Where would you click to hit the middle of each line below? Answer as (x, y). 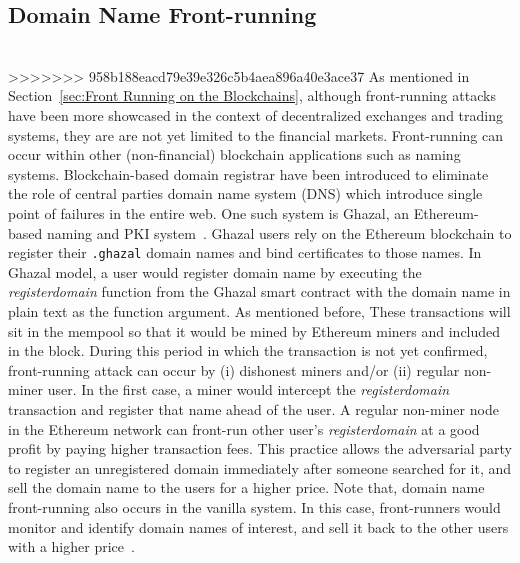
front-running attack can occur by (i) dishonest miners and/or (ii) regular (234, 369)
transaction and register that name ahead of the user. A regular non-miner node (253, 408)
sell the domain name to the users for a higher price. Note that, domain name (246, 487)
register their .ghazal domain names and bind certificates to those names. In (245, 252)
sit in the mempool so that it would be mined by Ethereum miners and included (254, 330)
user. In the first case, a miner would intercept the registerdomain (248, 389)
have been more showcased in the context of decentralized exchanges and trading (255, 114)
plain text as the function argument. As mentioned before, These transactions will (259, 310)
